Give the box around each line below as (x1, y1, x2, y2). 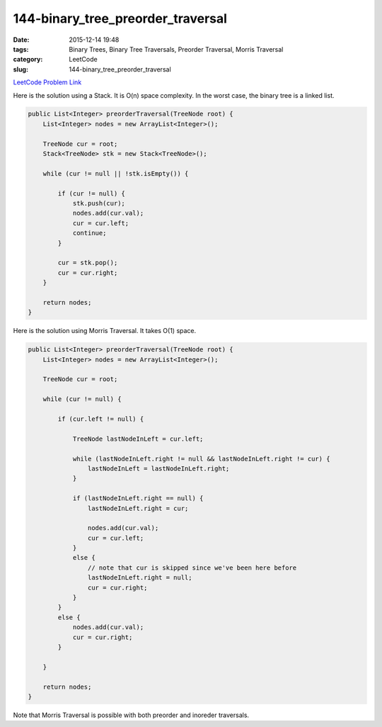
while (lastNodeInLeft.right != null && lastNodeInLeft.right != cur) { (72, 454, 330, 463)
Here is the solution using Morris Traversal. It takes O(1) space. (13, 327, 197, 335)
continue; (72, 229, 107, 237)
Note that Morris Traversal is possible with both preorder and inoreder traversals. (13, 711, 250, 719)
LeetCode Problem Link (13, 78, 82, 86)
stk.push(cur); (72, 199, 125, 207)
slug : (13, 64, 28, 74)
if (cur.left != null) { (57, 415, 144, 423)
